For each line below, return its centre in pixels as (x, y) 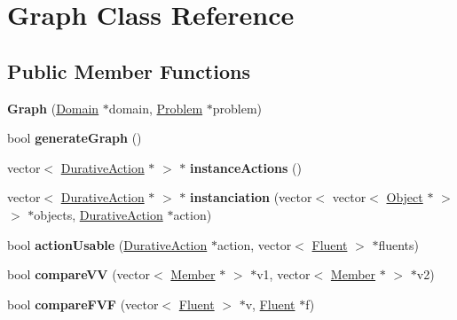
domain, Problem (156, 108)
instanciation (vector (251, 197)
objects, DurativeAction (98, 214)
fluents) (398, 244)
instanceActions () (246, 167)
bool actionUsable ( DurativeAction (107, 244)
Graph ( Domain (53, 108)
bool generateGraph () (75, 138)
